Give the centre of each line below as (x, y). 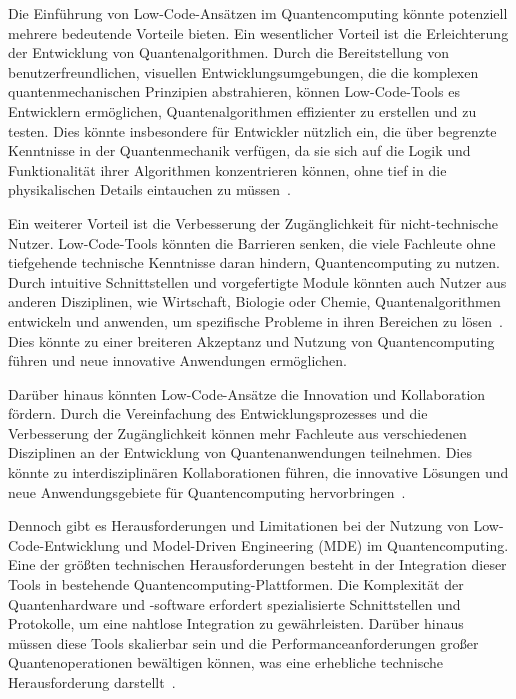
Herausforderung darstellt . (92, 682)
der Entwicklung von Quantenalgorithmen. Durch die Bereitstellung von (229, 52)
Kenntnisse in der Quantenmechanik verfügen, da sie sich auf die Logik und (239, 150)
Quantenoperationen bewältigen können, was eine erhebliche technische (226, 662)
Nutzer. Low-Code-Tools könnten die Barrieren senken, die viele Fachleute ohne (252, 242)
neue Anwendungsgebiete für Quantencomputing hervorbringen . (207, 491)
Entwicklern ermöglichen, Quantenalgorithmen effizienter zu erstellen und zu (242, 110)
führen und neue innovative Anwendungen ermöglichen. (177, 360)
